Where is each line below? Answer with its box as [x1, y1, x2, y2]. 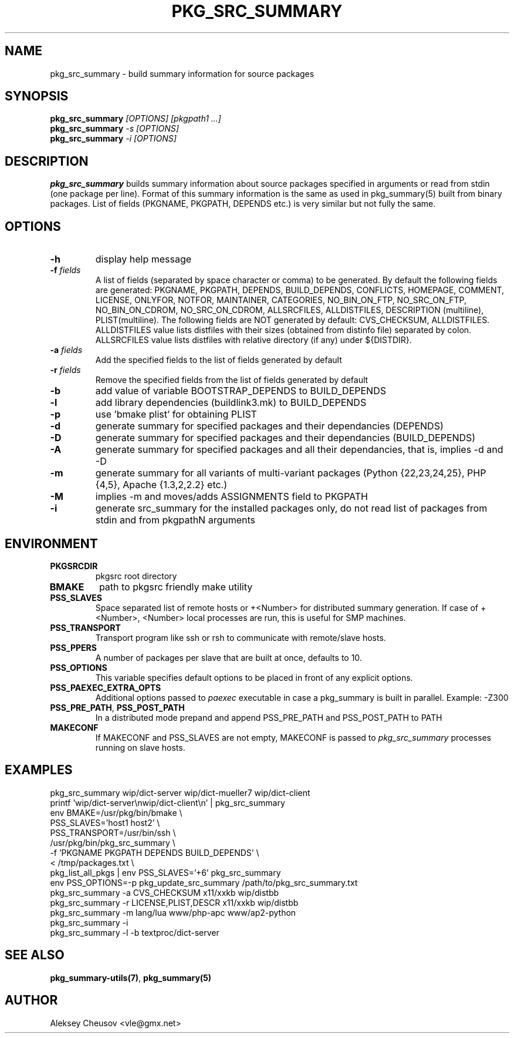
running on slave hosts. [95, 742, 185, 753]
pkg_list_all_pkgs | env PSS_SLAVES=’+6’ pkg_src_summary [50, 867, 281, 878]
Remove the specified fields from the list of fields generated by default [95, 375, 368, 385]
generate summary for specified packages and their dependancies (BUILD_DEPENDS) [95, 432, 476, 444]
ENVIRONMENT [5, 536, 98, 551]
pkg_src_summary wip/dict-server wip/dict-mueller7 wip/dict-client [50, 787, 310, 798]
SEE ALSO [5, 948, 65, 963]
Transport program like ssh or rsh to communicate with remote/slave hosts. [95, 632, 386, 643]
